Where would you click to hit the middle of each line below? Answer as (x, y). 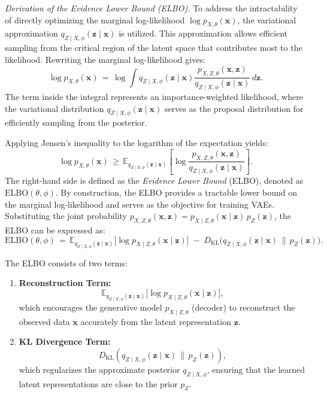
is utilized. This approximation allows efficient (203, 33)
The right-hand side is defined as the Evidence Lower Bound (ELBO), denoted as (154, 180)
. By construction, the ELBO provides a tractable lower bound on (176, 192)
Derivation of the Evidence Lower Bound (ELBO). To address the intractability (151, 8)
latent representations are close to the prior (98, 383)
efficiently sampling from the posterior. (76, 122)
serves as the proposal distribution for (234, 108)
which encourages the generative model (90, 307)
